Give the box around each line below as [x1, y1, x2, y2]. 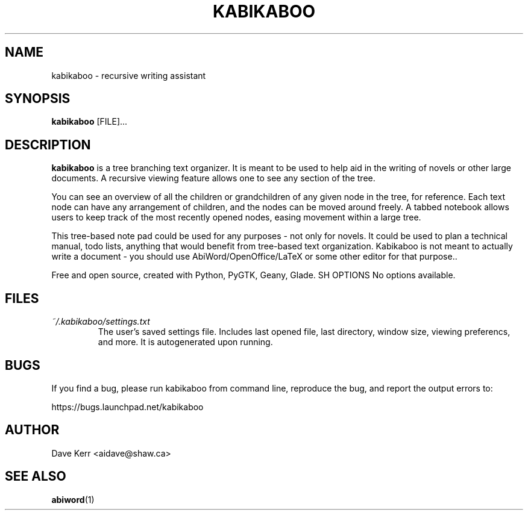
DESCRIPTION [5, 137, 91, 152]
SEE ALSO [5, 469, 66, 484]
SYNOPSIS [5, 91, 71, 107]
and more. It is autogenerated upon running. [98, 337, 273, 348]
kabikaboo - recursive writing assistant [51, 70, 206, 81]
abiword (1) [51, 494, 95, 505]
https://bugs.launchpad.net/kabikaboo [51, 401, 204, 412]
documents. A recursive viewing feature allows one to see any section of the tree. [51, 173, 376, 184]
